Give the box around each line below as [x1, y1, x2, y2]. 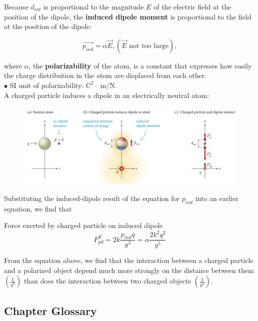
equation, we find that [4, 203, 72, 213]
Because [4, 1, 28, 11]
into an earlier [195, 192, 238, 203]
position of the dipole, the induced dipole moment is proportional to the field [4, 11, 251, 21]
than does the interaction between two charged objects [23, 275, 191, 286]
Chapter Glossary [4, 302, 97, 318]
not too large [129, 42, 168, 49]
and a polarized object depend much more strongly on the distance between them [4, 264, 254, 275]
